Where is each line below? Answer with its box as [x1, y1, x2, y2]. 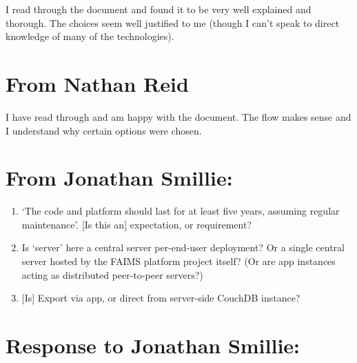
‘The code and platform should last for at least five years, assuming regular [21, 204, 340, 218]
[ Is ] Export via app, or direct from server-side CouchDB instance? [21, 291, 300, 305]
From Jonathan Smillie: [6, 164, 233, 192]
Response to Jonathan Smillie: [6, 331, 300, 359]
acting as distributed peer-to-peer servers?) [21, 267, 203, 282]
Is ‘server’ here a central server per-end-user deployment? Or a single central [21, 240, 345, 255]
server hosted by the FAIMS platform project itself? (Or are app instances [21, 254, 336, 268]
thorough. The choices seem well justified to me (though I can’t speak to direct [6, 15, 340, 30]
